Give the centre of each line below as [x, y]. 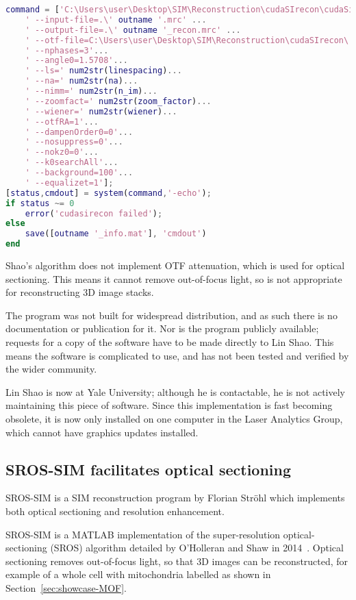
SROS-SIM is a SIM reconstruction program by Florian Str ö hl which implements [175, 498]
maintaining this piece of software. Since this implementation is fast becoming [169, 405]
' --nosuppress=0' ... [74, 142]
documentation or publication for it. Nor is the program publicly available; [162, 328]
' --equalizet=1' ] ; [69, 183]
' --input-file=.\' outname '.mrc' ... [116, 20]
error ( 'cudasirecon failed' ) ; [94, 213]
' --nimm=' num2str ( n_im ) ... [91, 91]
